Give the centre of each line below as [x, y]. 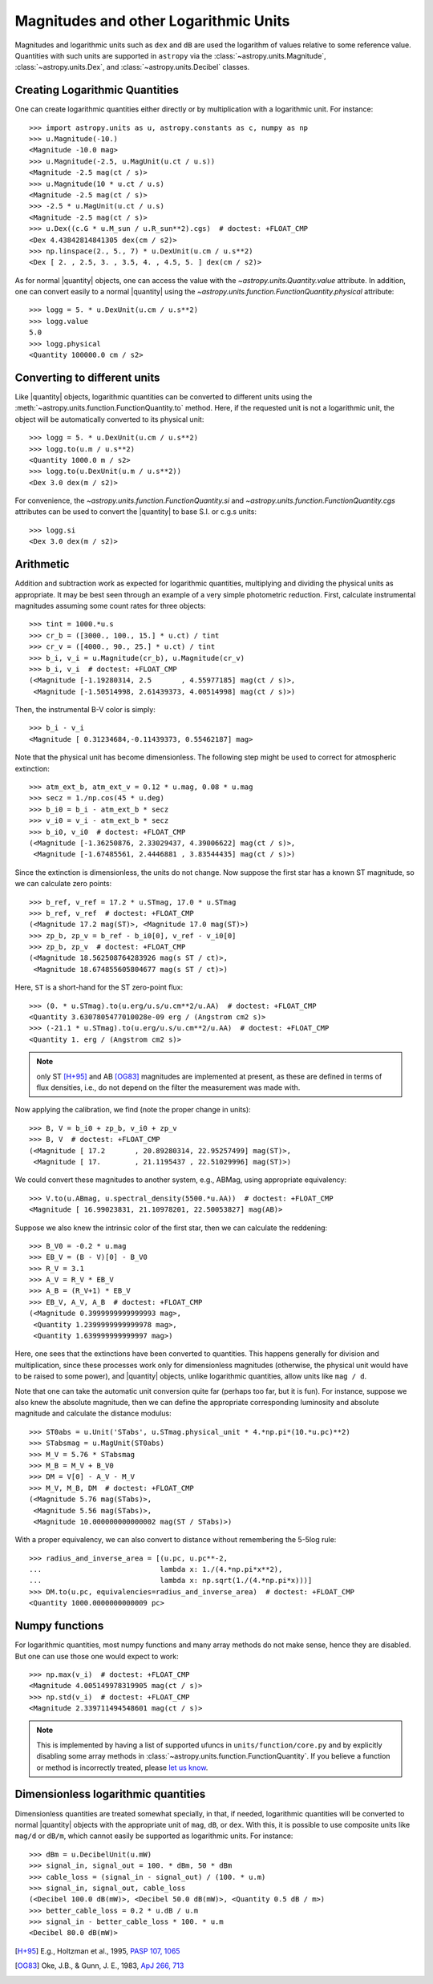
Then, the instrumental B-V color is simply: [85, 710]
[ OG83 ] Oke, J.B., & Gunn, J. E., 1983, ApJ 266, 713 [99, 1966]
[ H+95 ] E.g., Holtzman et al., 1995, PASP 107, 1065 [97, 1951]
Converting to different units [87, 377]
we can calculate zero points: [63, 884]
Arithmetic [42, 564]
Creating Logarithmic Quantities [97, 90]
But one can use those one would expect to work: [97, 1656]
